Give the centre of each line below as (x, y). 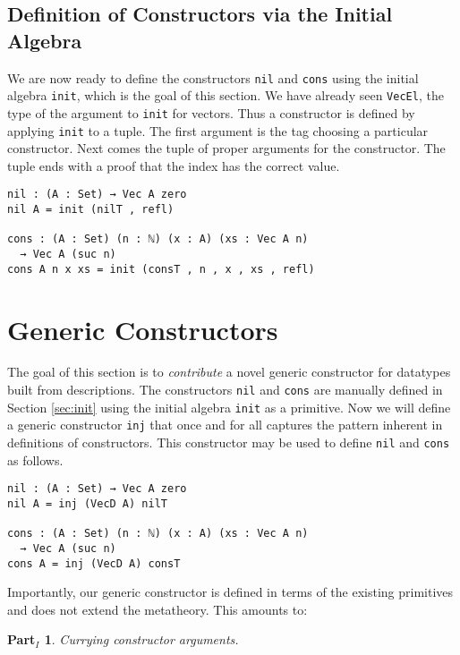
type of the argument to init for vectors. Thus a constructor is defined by (211, 112)
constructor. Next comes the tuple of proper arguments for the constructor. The (226, 148)
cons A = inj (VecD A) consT (94, 563)
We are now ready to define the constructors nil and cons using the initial (213, 77)
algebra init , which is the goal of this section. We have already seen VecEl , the (226, 95)
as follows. (35, 459)
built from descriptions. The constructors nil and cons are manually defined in (225, 390)
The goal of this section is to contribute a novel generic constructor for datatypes (229, 372)
